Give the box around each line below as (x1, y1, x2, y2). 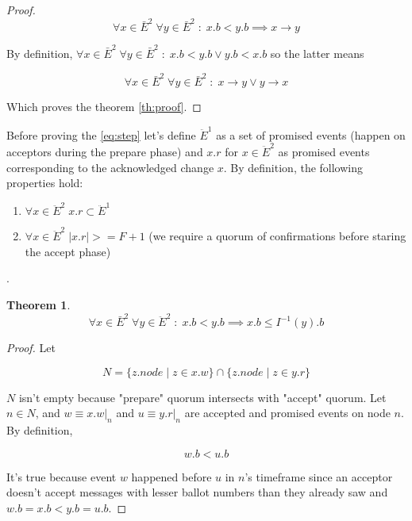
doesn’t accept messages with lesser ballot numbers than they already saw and (6, 484, 388, 500)
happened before (131, 468, 212, 485)
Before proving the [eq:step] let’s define (6, 126, 196, 143)
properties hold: (6, 174, 83, 191)
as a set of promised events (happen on (216, 126, 406, 143)
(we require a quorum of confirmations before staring (148, 228, 406, 244)
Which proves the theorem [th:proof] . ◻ (6, 98, 202, 115)
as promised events (278, 143, 370, 159)
